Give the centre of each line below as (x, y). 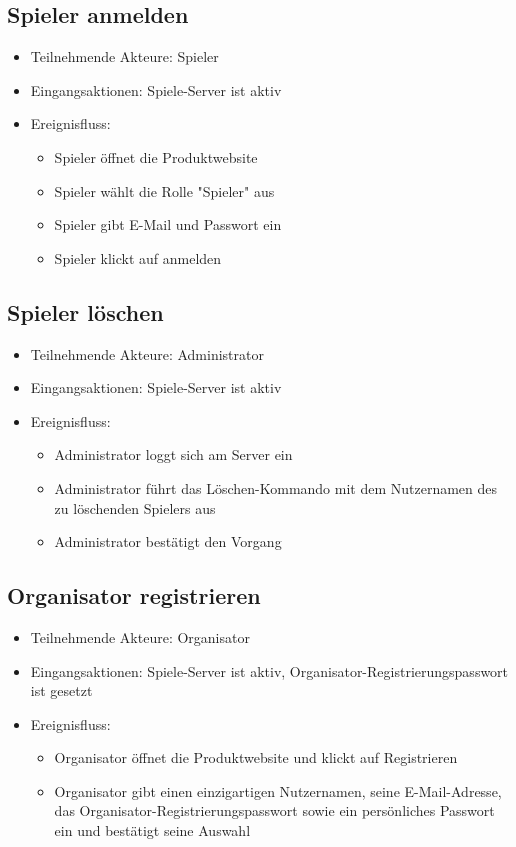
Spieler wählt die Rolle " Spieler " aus (164, 190)
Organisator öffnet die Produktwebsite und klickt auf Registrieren (256, 757)
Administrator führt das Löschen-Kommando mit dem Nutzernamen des (276, 487)
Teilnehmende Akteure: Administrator (147, 353)
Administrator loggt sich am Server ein (173, 454)
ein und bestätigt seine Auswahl (152, 830)
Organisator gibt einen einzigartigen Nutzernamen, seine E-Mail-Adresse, (278, 790)
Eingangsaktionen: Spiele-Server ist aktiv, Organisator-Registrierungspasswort (269, 670)
